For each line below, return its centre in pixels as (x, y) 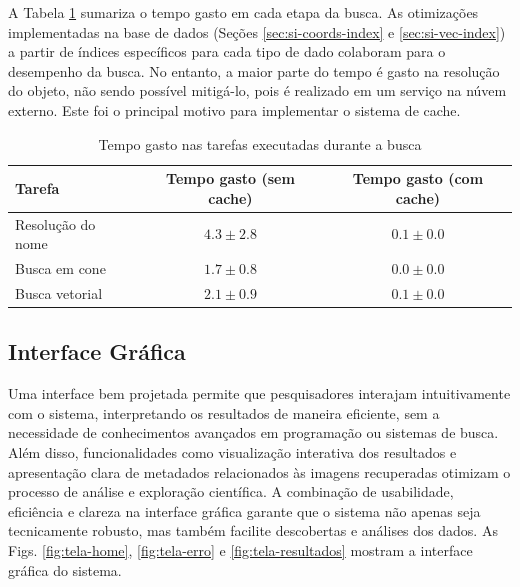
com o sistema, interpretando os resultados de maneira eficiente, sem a (224, 412)
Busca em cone (60, 268)
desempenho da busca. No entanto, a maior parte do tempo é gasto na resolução (254, 70)
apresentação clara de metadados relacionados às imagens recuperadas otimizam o (259, 471)
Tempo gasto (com (418, 178)
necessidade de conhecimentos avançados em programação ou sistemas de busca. (253, 432)
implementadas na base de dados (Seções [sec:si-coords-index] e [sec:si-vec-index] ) (257, 31)
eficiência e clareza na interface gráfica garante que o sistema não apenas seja (244, 510)
